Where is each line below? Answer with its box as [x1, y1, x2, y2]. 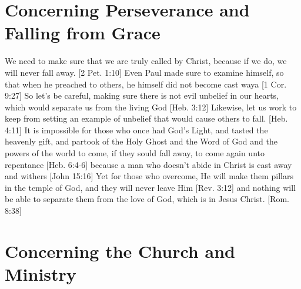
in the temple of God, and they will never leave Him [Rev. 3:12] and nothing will [5, 181, 296, 193]
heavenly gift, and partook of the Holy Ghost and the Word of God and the [5, 135, 277, 147]
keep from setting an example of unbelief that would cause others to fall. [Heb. [5, 112, 288, 125]
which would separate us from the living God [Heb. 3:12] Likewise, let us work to [5, 100, 297, 113]
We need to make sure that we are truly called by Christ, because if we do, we [5, 55, 287, 67]
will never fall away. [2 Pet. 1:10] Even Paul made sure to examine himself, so [5, 66, 284, 78]
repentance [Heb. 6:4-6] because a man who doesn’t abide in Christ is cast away [5, 158, 292, 170]
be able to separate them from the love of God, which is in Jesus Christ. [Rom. [5, 193, 289, 205]
